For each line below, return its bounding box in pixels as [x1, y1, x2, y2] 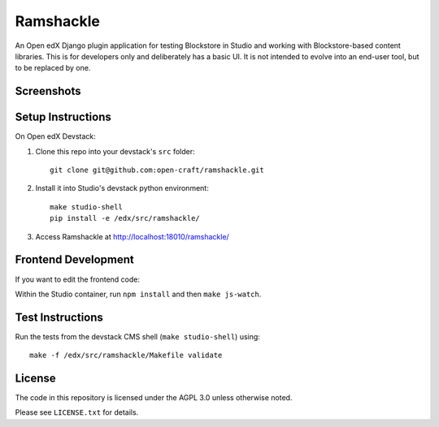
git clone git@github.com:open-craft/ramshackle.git [50, 166, 264, 175]
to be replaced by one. [15, 63, 91, 73]
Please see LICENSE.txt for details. [15, 408, 139, 417]
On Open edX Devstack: [15, 132, 97, 141]
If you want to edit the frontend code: [15, 274, 140, 284]
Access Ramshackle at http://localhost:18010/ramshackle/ [35, 231, 229, 241]
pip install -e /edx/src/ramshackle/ [50, 213, 201, 223]
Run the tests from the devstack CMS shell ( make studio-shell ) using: [15, 331, 260, 341]
